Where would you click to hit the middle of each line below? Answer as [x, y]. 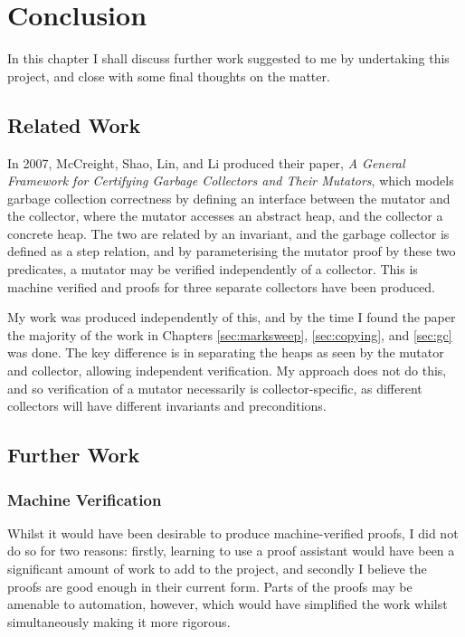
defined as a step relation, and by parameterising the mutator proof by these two [232, 251]
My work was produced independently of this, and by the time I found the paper [232, 317]
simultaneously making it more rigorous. [119, 621]
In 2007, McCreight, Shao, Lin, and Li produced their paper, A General [206, 162]
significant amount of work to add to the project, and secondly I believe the [217, 569]
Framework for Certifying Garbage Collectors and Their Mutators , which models [231, 181]
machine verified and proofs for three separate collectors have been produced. [222, 286]
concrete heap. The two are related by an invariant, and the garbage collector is [228, 233]
